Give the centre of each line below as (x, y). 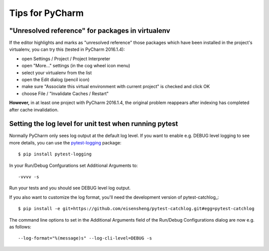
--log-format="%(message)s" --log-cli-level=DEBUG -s (85, 238)
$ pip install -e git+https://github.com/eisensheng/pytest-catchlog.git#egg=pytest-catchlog (136, 209)
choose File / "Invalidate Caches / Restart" (65, 93)
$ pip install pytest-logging (55, 154)
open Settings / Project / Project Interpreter (66, 59)
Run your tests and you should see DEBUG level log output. (70, 188)
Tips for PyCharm (47, 13)
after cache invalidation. (34, 110)
